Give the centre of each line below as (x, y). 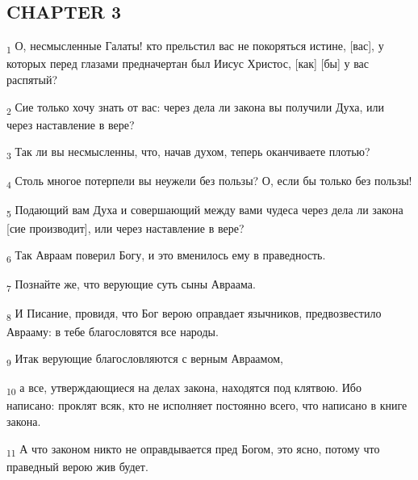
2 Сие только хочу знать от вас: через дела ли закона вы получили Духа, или (196, 107)
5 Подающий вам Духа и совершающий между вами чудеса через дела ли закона (205, 211)
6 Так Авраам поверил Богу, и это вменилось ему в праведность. (166, 256)
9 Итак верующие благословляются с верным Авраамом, (145, 359)
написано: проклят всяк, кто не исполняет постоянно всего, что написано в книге (207, 405)
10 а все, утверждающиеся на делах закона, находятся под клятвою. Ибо (184, 389)
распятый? (32, 79)
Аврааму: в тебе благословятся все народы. (113, 331)
